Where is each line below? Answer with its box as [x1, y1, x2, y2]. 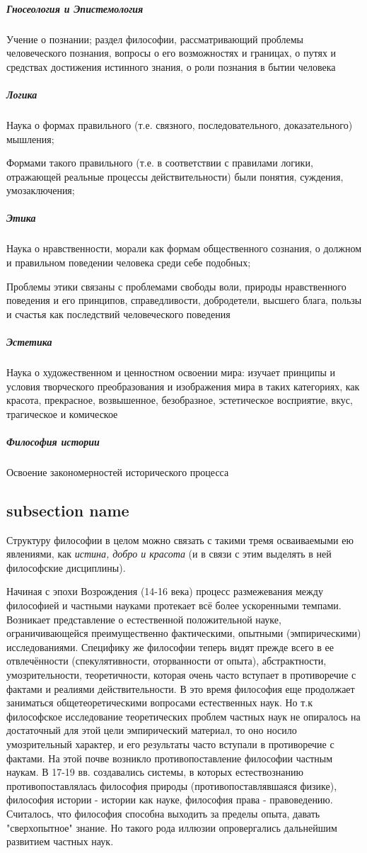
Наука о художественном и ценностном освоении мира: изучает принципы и [6, 364, 335, 379]
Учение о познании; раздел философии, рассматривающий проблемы [6, 31, 303, 46]
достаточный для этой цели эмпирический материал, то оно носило [6, 723, 297, 738]
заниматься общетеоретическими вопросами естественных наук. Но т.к [6, 695, 313, 710]
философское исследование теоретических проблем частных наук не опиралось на [6, 708, 361, 723]
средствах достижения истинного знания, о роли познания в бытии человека [6, 59, 336, 74]
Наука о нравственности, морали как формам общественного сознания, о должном [6, 241, 362, 256]
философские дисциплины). [6, 560, 126, 575]
